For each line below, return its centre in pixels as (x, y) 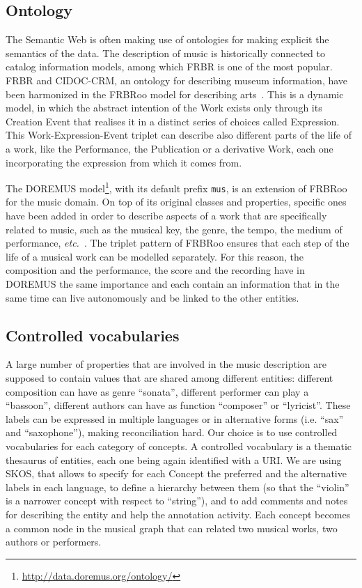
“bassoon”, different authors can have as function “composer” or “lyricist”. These (178, 405)
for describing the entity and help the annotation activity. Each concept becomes (178, 514)
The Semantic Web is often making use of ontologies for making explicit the (167, 39)
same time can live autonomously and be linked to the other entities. (152, 297)
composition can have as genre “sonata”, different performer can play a (157, 391)
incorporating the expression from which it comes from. (124, 162)
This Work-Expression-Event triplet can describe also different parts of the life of (179, 135)
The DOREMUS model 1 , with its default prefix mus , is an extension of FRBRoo (176, 187)
